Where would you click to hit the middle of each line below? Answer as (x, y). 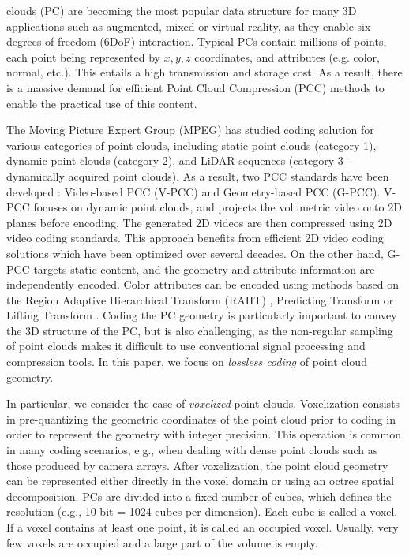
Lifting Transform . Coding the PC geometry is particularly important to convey (202, 315)
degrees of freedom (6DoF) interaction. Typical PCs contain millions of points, (197, 41)
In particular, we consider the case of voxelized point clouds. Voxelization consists (203, 403)
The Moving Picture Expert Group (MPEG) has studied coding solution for (190, 130)
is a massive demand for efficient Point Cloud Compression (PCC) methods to (195, 87)
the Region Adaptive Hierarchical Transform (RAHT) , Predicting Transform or (200, 299)
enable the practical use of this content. (102, 103)
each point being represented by (83, 56)
